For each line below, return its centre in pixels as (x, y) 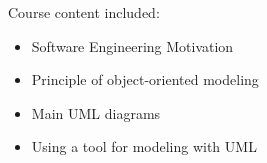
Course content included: (84, 12)
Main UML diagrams (96, 112)
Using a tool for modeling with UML (144, 146)
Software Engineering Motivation (132, 45)
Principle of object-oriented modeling (145, 79)
